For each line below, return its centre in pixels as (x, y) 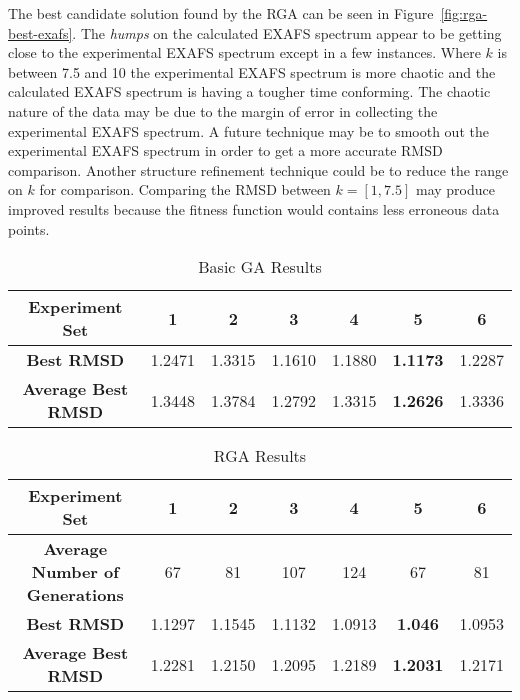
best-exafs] (40, 32)
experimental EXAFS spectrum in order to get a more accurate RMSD (225, 150)
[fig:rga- (464, 13)
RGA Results (260, 456)
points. (29, 228)
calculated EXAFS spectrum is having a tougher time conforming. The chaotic (249, 91)
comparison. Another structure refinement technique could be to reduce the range (258, 169)
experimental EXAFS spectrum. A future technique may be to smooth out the (248, 130)
